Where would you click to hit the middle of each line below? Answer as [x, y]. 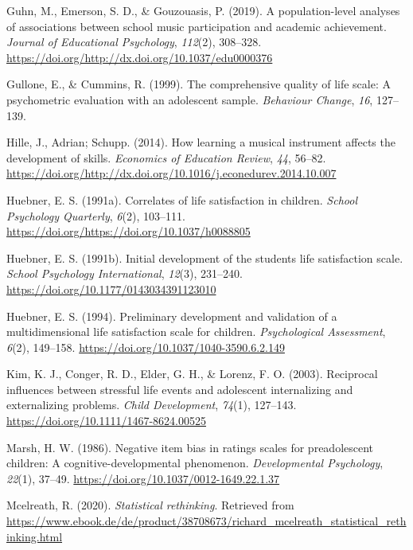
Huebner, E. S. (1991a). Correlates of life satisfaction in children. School [182, 199]
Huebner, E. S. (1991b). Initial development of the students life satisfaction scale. [205, 257]
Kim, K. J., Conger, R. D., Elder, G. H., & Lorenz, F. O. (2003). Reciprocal [192, 374]
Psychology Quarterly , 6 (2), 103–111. [96, 215]
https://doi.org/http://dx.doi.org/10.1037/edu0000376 [140, 57]
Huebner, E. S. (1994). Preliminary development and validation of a [172, 316]
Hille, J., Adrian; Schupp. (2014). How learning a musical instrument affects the [201, 142]
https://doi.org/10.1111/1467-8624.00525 [106, 421]
